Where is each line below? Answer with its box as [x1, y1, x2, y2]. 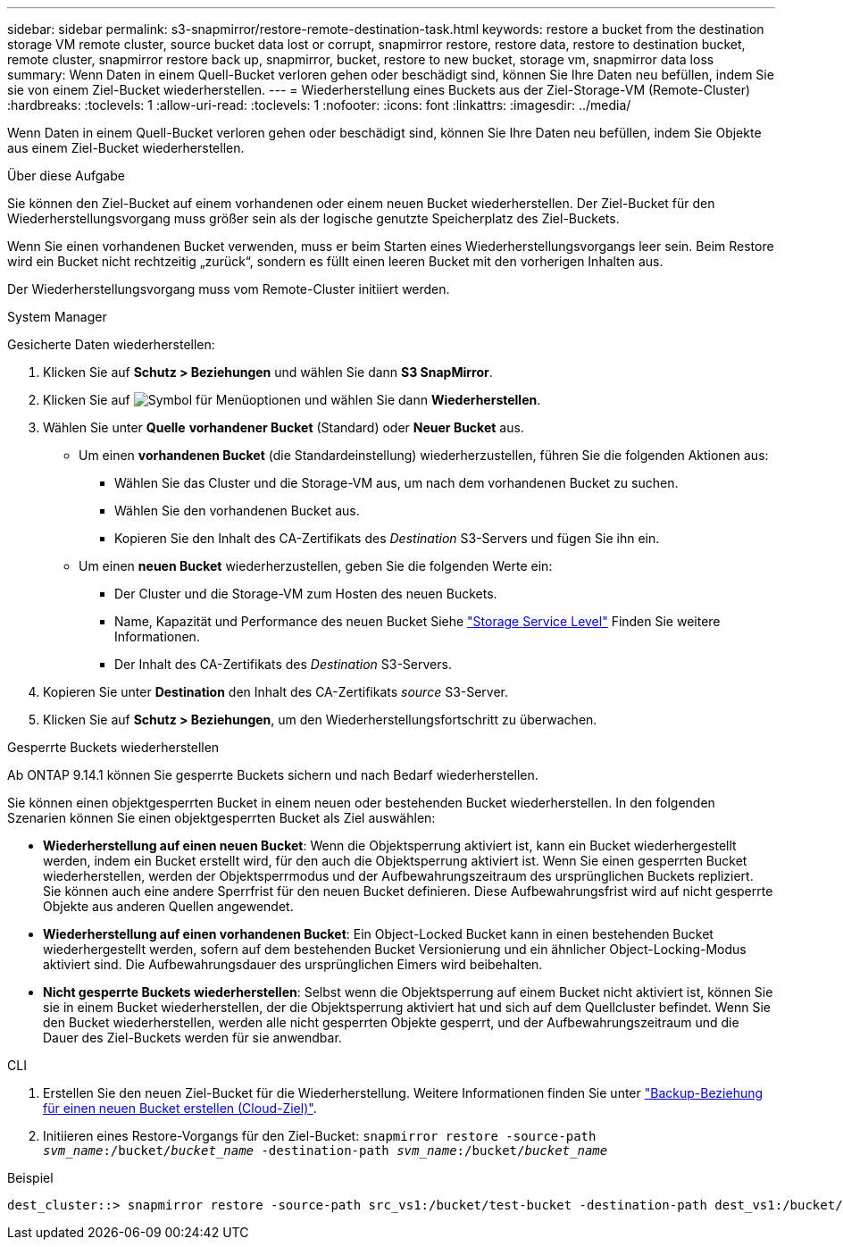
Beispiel [7, 1170, 54, 1185]
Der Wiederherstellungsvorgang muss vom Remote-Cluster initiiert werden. [7, 281, 450, 297]
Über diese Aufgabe [7, 168, 125, 183]
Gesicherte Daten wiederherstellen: [7, 337, 215, 352]
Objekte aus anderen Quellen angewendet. [43, 899, 294, 914]
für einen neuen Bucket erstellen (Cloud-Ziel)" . [43, 1101, 317, 1116]
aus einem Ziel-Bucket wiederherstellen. [7, 140, 245, 155]
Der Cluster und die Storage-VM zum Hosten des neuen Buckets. [114, 586, 497, 601]
